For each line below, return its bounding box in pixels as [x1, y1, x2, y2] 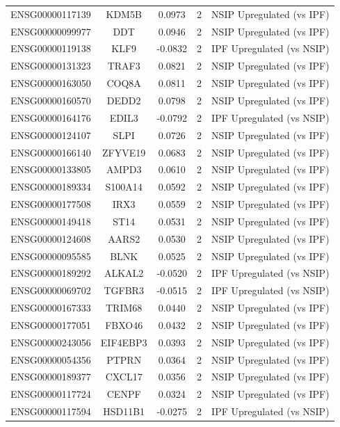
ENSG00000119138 [10, 41, 91, 56]
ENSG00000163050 [10, 76, 91, 90]
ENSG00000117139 [10, 6, 91, 21]
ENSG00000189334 [10, 179, 91, 194]
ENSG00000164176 [10, 110, 91, 124]
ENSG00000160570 [10, 92, 91, 107]
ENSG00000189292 [10, 266, 91, 280]
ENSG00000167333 [10, 300, 91, 315]
